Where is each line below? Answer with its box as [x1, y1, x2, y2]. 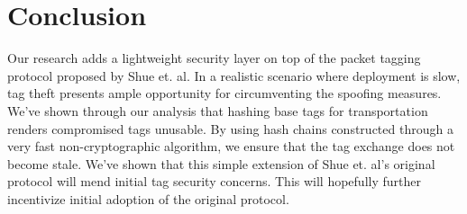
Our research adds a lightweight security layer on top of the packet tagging [7, 49, 421, 67]
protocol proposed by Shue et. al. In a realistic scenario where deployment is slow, [7, 66, 461, 85]
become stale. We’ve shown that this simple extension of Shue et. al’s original [7, 154, 435, 173]
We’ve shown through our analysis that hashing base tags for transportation [7, 101, 428, 120]
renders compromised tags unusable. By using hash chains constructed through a [7, 119, 453, 138]
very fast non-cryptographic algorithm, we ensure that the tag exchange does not [7, 137, 455, 156]
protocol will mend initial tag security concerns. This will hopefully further [7, 172, 421, 191]
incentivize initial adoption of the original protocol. [7, 189, 289, 208]
